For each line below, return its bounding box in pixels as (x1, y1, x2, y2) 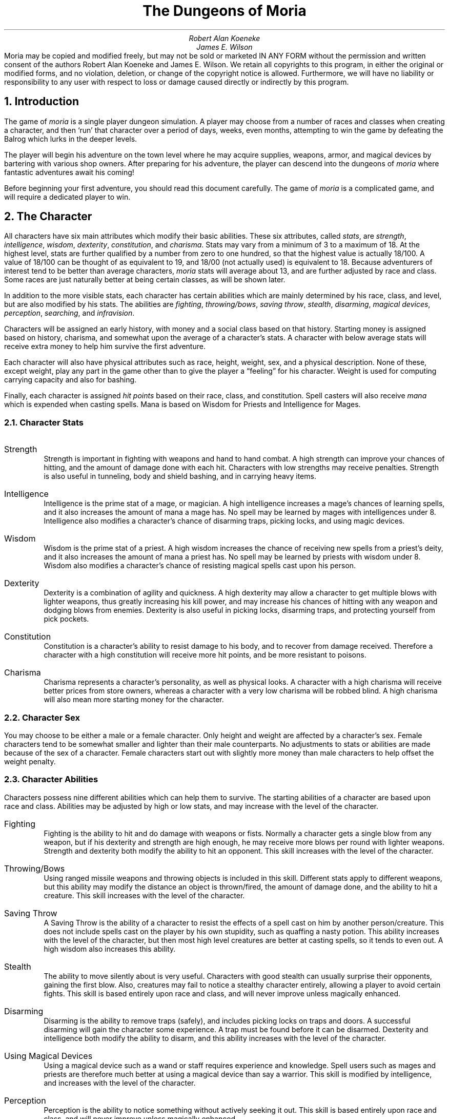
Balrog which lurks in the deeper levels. (4, 134, 137, 143)
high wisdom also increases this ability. (44, 944, 176, 953)
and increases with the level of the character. (44, 1078, 196, 1087)
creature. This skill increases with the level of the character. (44, 891, 245, 900)
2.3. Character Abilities (4, 774, 98, 785)
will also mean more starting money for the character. (44, 695, 224, 704)
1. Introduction (4, 95, 79, 108)
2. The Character (4, 210, 92, 223)
